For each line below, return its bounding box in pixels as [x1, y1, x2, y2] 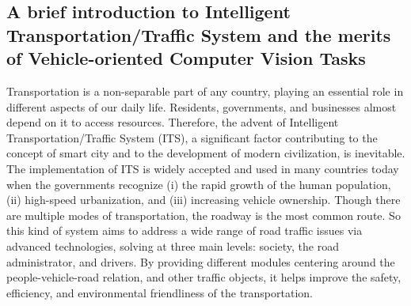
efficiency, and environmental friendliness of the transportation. [6, 284, 313, 300]
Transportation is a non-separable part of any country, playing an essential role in [6, 82, 404, 99]
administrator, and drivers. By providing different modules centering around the [6, 253, 395, 270]
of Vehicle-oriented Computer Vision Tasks [6, 46, 366, 70]
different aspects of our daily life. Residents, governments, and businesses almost [6, 98, 397, 115]
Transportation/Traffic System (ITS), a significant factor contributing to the [6, 129, 378, 145]
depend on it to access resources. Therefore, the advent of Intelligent [6, 114, 339, 130]
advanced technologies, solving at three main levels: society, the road [6, 237, 339, 254]
